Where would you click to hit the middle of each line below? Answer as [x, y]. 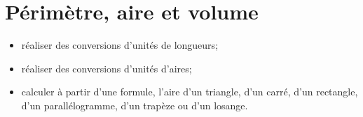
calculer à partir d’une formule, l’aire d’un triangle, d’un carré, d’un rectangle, [190, 92]
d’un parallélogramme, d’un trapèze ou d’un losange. [135, 105]
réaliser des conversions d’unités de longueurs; [120, 45]
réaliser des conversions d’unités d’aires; [107, 68]
